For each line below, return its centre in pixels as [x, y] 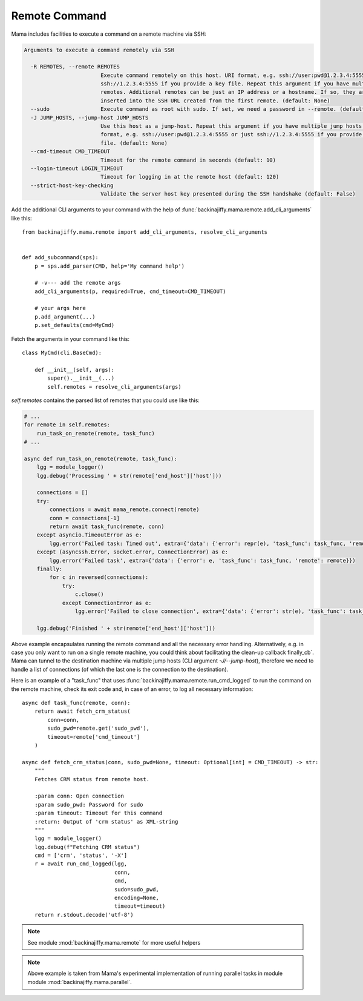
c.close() [89, 594]
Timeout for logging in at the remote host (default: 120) [190, 177]
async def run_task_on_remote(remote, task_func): [101, 458]
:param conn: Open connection [79, 796]
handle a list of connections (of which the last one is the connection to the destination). [120, 669]
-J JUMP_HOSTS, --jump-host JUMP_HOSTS [90, 117]
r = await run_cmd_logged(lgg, [81, 864]
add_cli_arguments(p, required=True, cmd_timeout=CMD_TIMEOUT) [130, 291]
